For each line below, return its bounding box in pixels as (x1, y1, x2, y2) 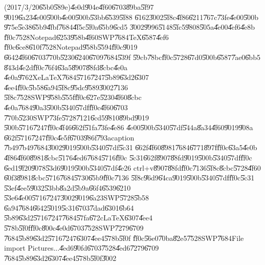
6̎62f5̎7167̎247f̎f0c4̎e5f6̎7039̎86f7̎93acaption (4, 132, 135, 142)
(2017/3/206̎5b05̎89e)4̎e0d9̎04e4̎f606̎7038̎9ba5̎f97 (4, 2, 154, 12)
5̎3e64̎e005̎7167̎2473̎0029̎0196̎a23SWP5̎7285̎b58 (4, 192, 149, 203)
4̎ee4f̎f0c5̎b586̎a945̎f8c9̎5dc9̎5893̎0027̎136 (4, 81, 128, 92)
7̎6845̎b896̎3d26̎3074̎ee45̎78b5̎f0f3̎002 (4, 252, 117, 263)
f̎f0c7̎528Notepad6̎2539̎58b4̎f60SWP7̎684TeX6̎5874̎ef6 (4, 31, 169, 42)
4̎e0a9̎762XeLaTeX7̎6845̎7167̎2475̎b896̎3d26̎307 (4, 72, 149, 83)
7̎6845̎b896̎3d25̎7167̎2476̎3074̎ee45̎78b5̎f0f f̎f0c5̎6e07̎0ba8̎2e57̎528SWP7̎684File (4, 232, 244, 243)
